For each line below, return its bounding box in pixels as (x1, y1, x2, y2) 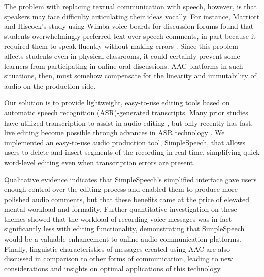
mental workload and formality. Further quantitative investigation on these (4, 204, 237, 214)
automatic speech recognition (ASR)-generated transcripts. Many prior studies (4, 107, 248, 117)
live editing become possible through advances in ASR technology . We (4, 127, 225, 138)
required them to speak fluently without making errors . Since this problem (4, 41, 238, 51)
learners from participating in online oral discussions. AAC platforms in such (4, 60, 243, 71)
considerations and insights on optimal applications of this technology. (4, 263, 222, 273)
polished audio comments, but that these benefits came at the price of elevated (4, 193, 249, 204)
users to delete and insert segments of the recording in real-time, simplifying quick (4, 147, 260, 157)
